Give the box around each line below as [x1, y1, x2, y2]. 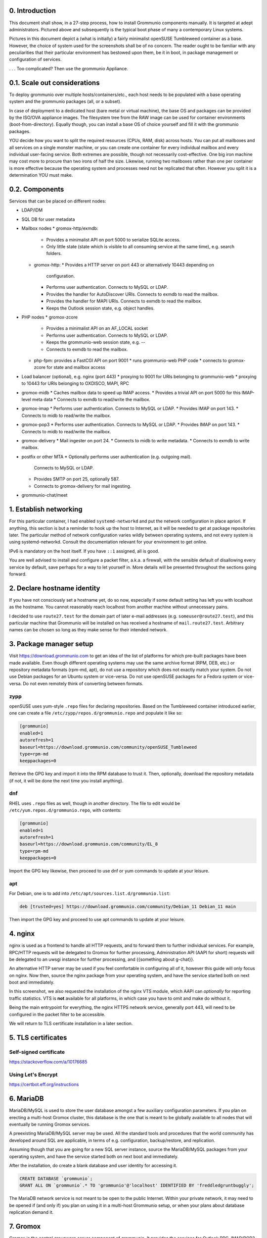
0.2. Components [9, 185, 64, 193]
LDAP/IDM [21, 207, 43, 213]
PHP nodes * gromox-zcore [21, 314, 78, 320]
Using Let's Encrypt [9, 1071, 58, 1078]
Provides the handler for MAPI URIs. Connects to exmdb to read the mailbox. [46, 298, 202, 304]
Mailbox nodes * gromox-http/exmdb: [21, 225, 98, 231]
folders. [46, 251, 62, 257]
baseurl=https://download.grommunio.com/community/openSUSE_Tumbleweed [19, 744, 197, 750]
